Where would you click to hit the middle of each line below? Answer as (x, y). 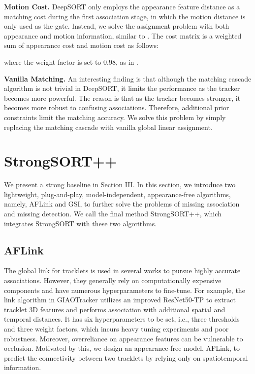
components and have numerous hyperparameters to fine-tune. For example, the (125, 290)
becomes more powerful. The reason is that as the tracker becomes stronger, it (122, 98)
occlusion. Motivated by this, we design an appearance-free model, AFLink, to (122, 348)
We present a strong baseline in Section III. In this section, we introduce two (120, 185)
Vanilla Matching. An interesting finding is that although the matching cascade (128, 78)
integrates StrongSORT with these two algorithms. (80, 223)
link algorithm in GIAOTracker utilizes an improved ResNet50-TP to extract (120, 300)
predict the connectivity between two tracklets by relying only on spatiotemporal (126, 357)
